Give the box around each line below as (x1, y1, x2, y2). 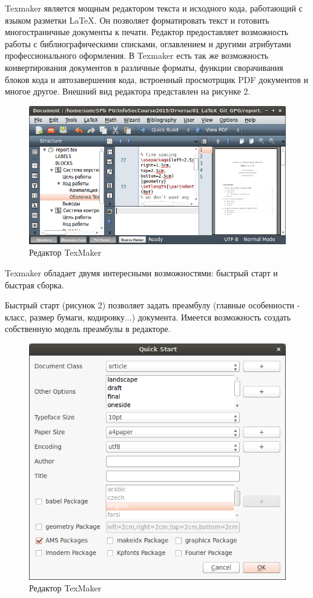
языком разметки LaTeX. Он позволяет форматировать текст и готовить (5, 13, 269, 26)
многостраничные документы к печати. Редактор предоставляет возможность (5, 25, 289, 38)
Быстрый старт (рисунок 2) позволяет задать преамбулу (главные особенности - (5, 299, 300, 311)
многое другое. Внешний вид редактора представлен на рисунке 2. (5, 85, 251, 98)
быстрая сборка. (5, 278, 64, 291)
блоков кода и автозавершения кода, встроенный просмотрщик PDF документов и (5, 73, 309, 85)
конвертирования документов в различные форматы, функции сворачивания (5, 61, 283, 73)
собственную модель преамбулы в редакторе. (5, 322, 171, 335)
